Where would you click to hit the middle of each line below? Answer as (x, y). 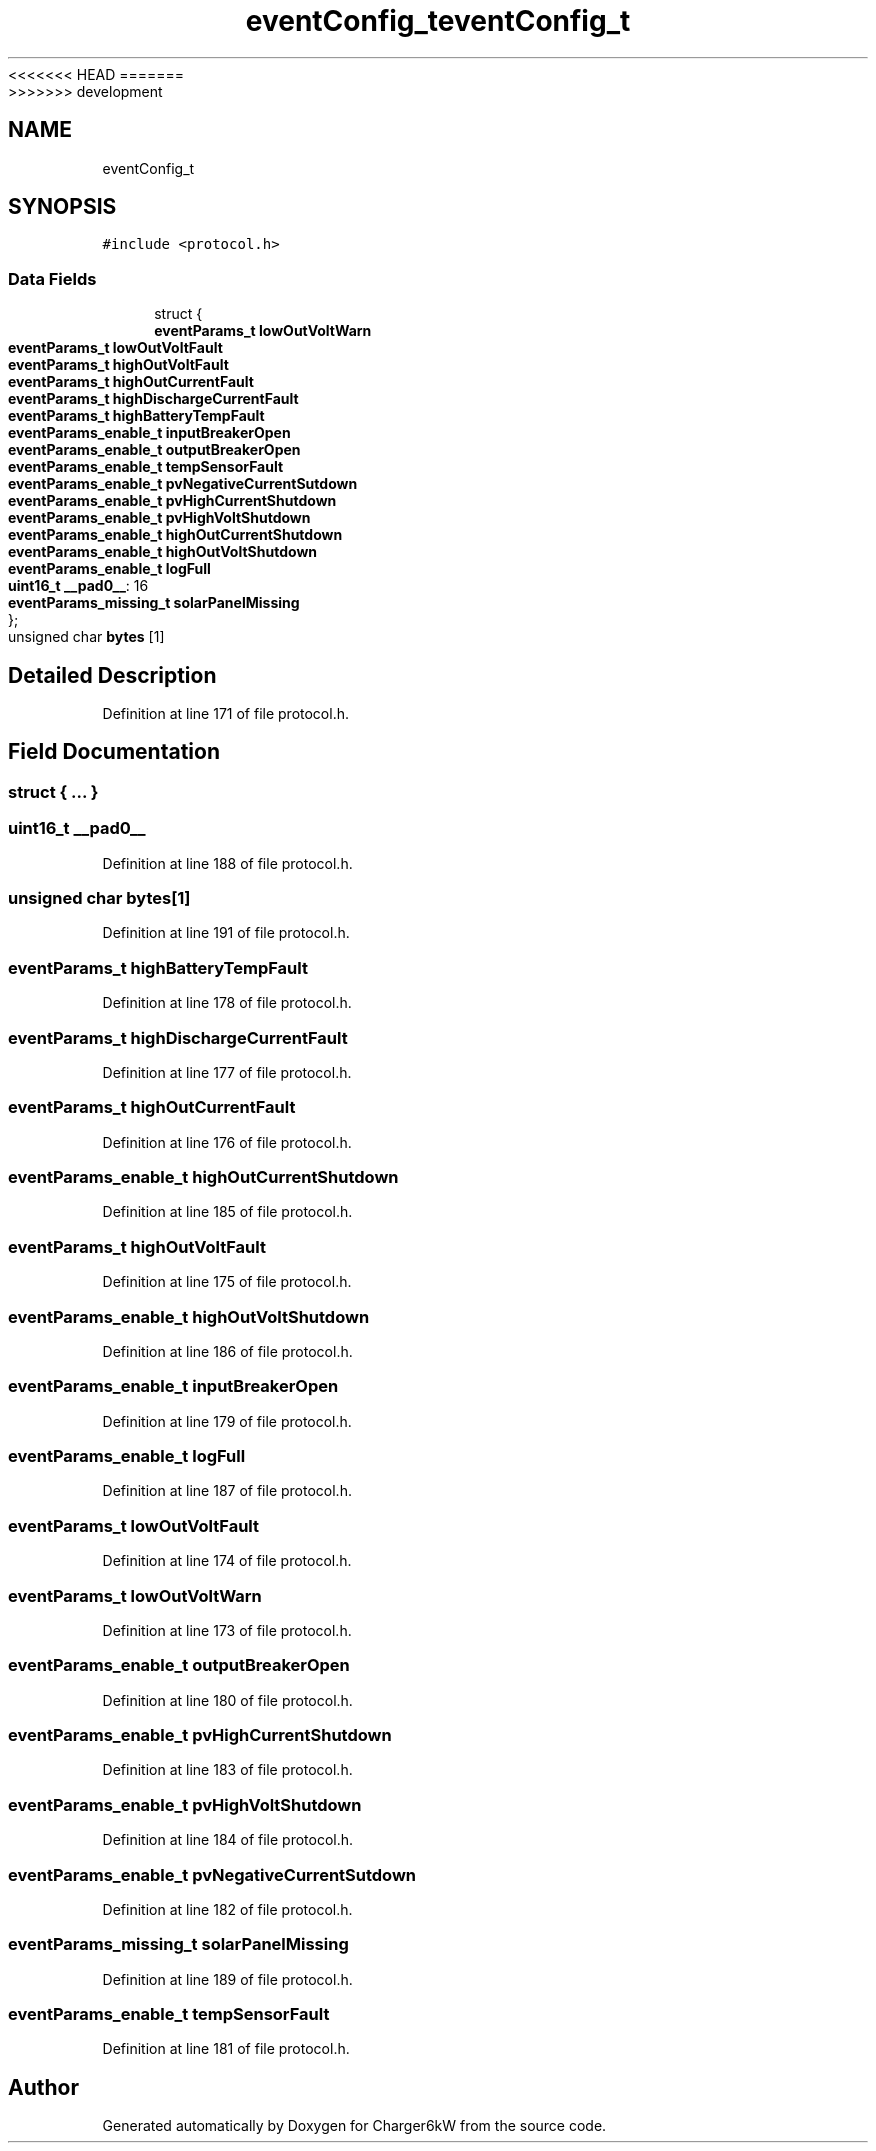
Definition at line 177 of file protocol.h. (227, 1072)
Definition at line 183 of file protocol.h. (227, 1770)
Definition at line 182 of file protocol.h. (227, 1909)
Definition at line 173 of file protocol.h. (227, 1630)
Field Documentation (114, 752)
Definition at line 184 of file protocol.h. (228, 1840)
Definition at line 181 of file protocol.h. (226, 2049)
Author (43, 2087)
